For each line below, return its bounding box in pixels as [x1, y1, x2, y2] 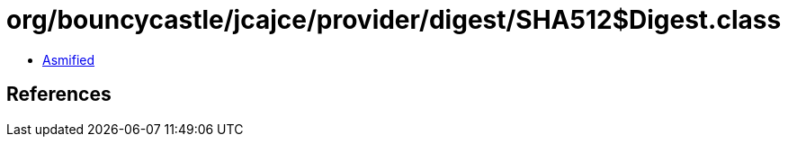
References [6, 83, 112, 106]
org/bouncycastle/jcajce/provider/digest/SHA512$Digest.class [6, 4, 782, 35]
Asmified [42, 51, 95, 67]
